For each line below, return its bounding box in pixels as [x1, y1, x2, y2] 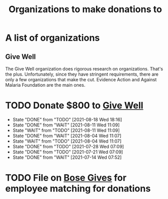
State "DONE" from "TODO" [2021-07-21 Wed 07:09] [12, 149, 123, 155]
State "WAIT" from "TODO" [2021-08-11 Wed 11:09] [12, 127, 120, 133]
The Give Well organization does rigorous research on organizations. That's [5, 66, 163, 72]
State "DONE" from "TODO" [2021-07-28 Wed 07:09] [12, 143, 124, 149]
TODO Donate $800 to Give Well [5, 100, 144, 111]
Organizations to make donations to [8, 4, 162, 15]
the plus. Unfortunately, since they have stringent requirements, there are [5, 71, 159, 77]
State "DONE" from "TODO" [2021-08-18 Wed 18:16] [12, 116, 122, 122]
